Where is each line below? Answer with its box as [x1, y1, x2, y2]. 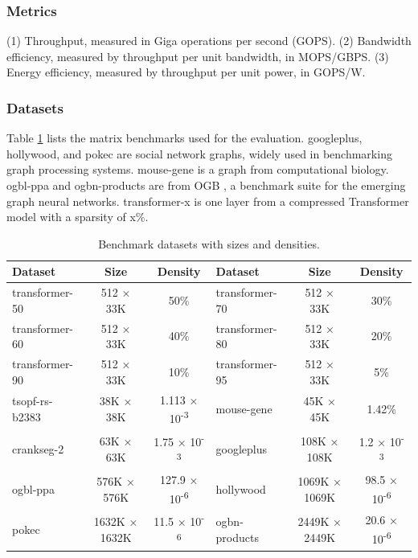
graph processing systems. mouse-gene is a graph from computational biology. [6, 161, 389, 178]
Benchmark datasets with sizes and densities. [98, 235, 320, 252]
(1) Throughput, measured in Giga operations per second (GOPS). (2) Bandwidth [6, 32, 412, 49]
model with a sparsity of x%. [6, 208, 149, 225]
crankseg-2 [12, 441, 64, 457]
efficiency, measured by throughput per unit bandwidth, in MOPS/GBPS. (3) [6, 47, 389, 64]
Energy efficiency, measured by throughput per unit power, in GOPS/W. [6, 64, 366, 80]
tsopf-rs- [12, 392, 53, 409]
